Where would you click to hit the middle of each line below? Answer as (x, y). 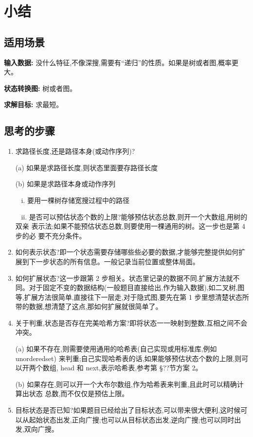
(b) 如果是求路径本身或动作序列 (65, 184)
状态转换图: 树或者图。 (40, 88)
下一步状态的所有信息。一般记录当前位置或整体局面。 (114, 261)
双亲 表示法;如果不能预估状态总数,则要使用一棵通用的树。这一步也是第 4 (130, 226)
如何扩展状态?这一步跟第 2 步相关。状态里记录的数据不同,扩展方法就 (124, 278)
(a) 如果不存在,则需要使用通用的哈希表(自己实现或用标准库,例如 (116, 349)
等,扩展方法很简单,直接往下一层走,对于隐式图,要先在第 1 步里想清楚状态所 (132, 297)
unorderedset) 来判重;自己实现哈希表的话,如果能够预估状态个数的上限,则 (128, 358)
